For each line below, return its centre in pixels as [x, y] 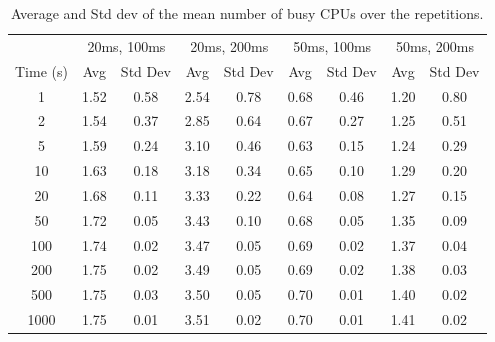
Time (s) [41, 70]
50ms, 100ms [332, 45]
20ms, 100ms [126, 45]
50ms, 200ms [435, 45]
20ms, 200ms [229, 45]
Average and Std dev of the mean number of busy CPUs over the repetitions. [247, 13]
